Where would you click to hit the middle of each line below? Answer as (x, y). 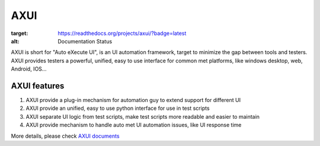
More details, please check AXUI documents (65, 136)
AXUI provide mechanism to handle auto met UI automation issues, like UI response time (134, 125)
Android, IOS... (29, 69)
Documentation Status (85, 41)
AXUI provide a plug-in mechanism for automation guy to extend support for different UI (133, 100)
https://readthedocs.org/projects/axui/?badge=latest (122, 33)
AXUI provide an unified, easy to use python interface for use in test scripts (118, 108)
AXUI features (38, 86)
